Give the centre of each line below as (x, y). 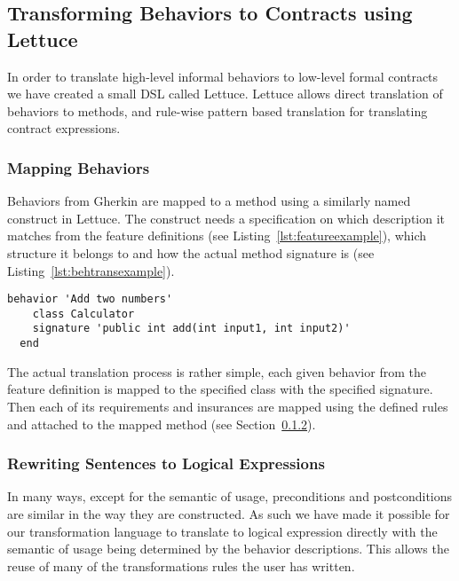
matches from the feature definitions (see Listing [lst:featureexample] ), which (217, 236)
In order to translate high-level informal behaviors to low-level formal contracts (223, 76)
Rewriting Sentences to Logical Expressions (166, 463)
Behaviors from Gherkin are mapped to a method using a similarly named (209, 201)
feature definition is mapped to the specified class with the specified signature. (220, 389)
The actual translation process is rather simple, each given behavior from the (217, 371)
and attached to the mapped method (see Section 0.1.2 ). (162, 424)
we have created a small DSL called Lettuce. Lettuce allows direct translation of (225, 94)
